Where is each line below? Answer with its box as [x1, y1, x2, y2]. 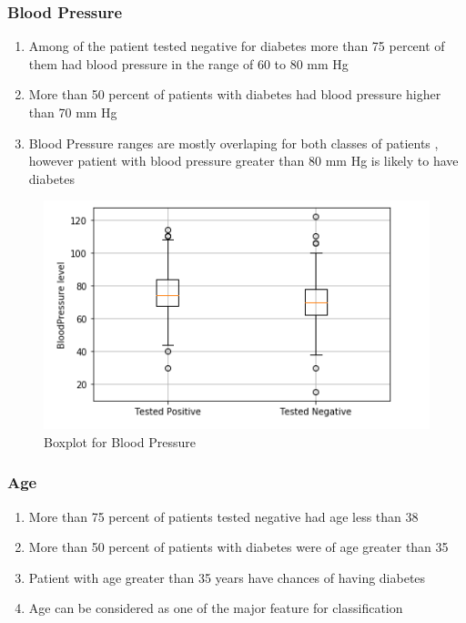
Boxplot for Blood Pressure [44, 432, 196, 451]
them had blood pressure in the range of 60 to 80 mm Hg [28, 54, 349, 73]
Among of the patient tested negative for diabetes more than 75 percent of [28, 36, 445, 56]
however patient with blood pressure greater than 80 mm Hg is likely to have [28, 151, 459, 170]
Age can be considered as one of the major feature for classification [28, 598, 403, 618]
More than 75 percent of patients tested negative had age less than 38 [28, 506, 419, 526]
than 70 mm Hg [28, 103, 117, 121]
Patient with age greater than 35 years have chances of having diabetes [28, 567, 426, 587]
